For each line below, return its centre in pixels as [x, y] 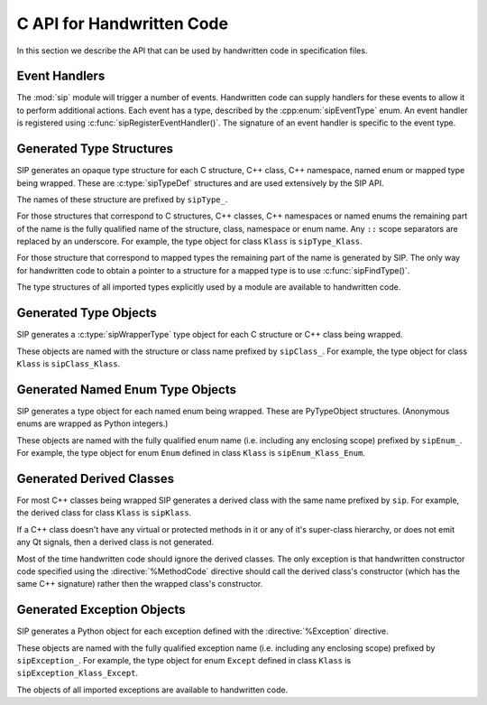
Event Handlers [61, 76]
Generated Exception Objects [101, 610]
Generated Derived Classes [96, 478]
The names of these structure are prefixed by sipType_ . [122, 199]
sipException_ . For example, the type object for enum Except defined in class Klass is [184, 660]
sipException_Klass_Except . [78, 673]
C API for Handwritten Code [123, 23]
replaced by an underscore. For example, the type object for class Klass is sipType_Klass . [189, 241]
